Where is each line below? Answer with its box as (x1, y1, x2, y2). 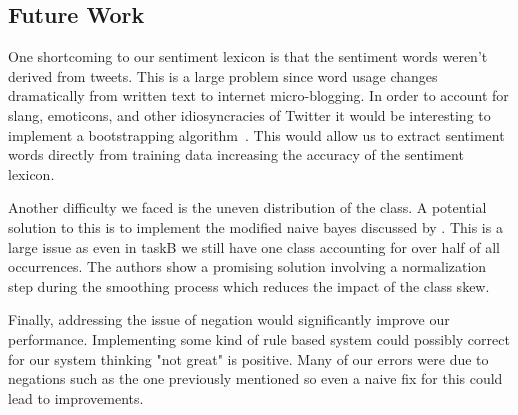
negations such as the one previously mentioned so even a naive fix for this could (8, 368, 503, 389)
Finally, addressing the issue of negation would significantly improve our (8, 309, 450, 330)
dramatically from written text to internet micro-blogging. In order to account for (8, 85, 509, 106)
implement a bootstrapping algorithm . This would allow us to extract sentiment (8, 124, 505, 145)
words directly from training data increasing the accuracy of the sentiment (8, 144, 464, 165)
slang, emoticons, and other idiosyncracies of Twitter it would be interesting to (8, 104, 491, 125)
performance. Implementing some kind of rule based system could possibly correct (8, 328, 510, 349)
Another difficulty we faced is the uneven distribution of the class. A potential (8, 197, 487, 218)
